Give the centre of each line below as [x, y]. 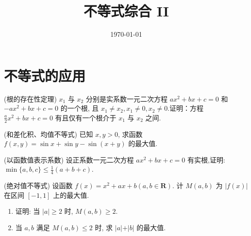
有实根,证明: [206, 159]
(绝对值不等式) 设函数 [38, 185]
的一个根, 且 [80, 108]
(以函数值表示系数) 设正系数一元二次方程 [69, 159]
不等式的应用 [45, 75]
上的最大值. [71, 195]
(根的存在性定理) [30, 98]
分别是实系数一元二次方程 [126, 98]
